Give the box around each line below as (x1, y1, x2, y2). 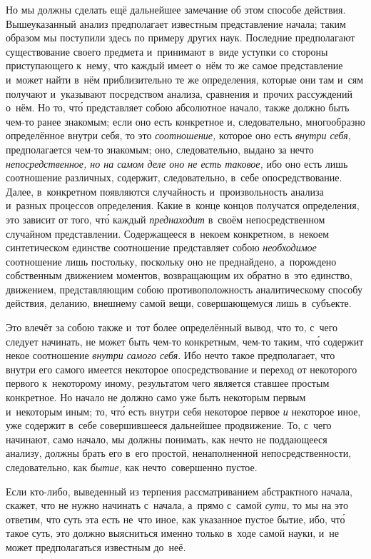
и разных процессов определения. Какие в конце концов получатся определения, (6, 198, 360, 213)
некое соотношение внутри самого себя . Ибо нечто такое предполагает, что (6, 348, 335, 363)
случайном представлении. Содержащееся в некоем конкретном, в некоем (6, 226, 330, 241)
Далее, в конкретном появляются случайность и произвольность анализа (6, 183, 324, 198)
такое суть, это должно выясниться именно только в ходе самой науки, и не (6, 525, 339, 540)
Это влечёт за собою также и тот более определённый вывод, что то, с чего (6, 320, 338, 335)
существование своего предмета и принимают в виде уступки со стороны (6, 44, 328, 59)
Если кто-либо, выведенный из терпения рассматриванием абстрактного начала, (6, 483, 352, 498)
